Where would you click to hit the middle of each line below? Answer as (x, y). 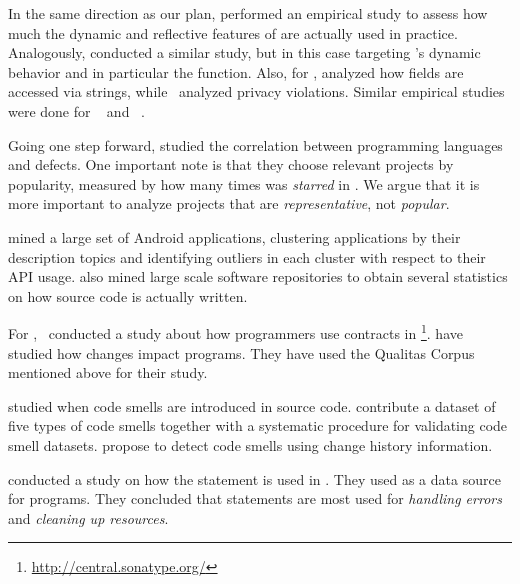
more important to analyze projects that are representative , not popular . (229, 203)
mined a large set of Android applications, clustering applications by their (234, 236)
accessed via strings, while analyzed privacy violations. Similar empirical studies (256, 91)
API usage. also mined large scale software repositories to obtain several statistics (258, 276)
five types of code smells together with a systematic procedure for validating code (258, 425)
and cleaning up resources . (88, 517)
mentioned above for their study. (108, 372)
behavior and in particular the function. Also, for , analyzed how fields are (236, 71)
